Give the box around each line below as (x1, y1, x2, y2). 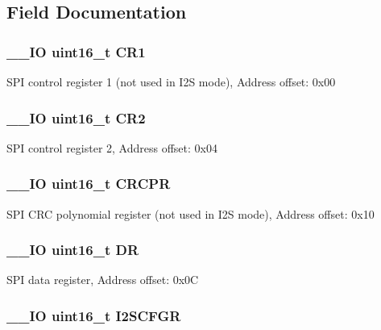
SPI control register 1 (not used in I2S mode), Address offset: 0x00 (6, 73, 336, 90)
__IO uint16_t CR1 (6, 41, 146, 61)
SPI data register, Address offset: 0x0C (6, 271, 199, 288)
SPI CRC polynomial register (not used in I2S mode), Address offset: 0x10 (6, 205, 375, 222)
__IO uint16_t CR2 (6, 107, 146, 127)
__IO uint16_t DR (6, 240, 139, 260)
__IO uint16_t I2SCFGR (6, 305, 181, 325)
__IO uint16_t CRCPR (6, 173, 171, 194)
